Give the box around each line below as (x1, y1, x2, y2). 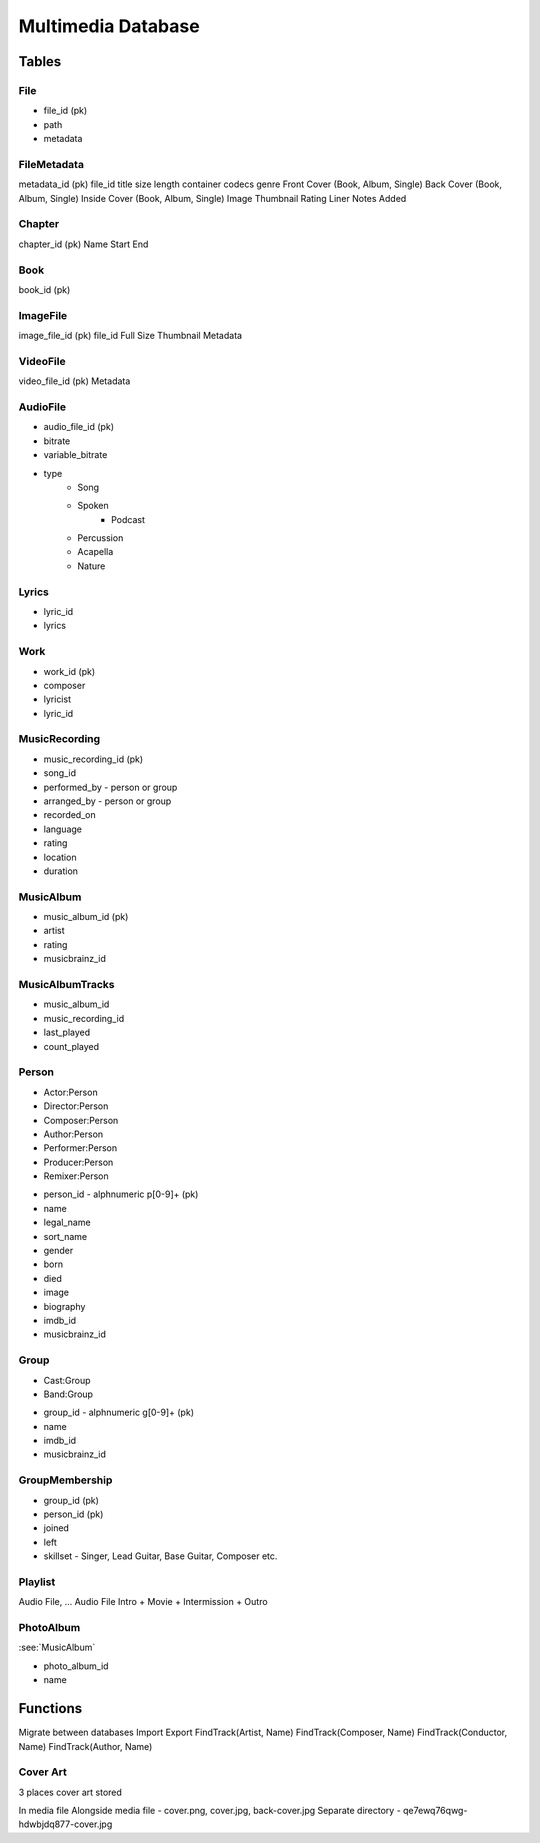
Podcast (111, 513, 145, 525)
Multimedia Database (18, 15, 200, 37)
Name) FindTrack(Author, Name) (18, 1740, 153, 1752)
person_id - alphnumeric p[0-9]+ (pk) (43, 1188, 199, 1200)
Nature (77, 560, 106, 572)
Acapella (77, 546, 114, 558)
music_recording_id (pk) (43, 753, 144, 765)
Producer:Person (43, 1156, 114, 1168)
